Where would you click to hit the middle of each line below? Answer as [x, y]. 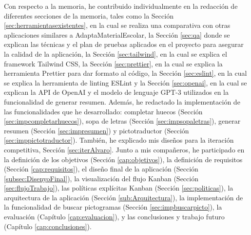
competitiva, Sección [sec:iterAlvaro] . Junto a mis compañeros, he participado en [124, 149]
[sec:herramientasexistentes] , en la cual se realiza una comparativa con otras [117, 25]
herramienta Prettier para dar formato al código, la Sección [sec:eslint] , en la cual [125, 73]
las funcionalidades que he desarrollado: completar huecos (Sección [103, 111]
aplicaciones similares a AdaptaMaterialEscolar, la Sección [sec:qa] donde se [117, 34]
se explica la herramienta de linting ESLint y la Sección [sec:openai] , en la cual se [125, 82]
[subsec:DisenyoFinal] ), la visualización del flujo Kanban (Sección [101, 178]
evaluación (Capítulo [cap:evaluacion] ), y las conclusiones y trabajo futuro [114, 217]
